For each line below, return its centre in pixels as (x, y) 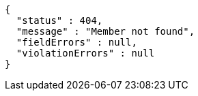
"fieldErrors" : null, (76, 42)
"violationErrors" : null (85, 53)
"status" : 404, (59, 20)
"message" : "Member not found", (105, 31)
